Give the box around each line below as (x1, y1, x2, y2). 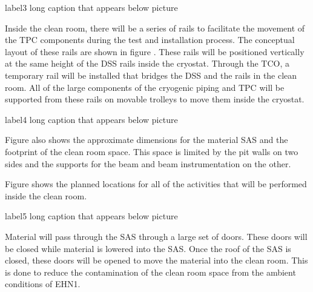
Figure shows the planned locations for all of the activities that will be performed (5, 178, 307, 190)
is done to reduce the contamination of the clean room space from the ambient (5, 265, 296, 278)
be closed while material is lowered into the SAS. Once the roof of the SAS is (5, 242, 291, 254)
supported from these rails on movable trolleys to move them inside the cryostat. (5, 93, 305, 105)
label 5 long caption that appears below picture (5, 210, 178, 222)
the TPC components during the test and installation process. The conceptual (5, 33, 295, 46)
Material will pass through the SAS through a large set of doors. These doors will (5, 230, 308, 242)
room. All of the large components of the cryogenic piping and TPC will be (5, 81, 285, 93)
